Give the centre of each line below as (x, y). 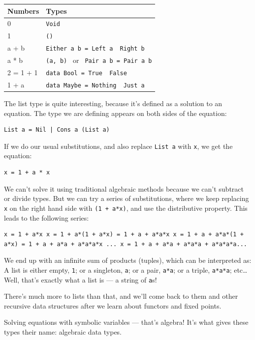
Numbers (23, 11)
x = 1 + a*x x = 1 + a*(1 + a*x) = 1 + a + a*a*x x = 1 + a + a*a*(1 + (124, 235)
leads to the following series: (47, 217)
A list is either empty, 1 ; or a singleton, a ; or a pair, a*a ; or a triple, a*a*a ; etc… (126, 269)
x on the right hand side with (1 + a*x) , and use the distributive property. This (126, 208)
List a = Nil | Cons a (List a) (57, 130)
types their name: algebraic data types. (63, 331)
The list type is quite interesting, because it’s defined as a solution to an (113, 103)
